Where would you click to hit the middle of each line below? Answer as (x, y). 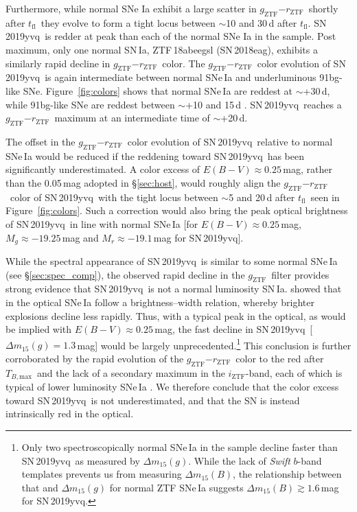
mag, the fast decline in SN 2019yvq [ (234, 329)
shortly (323, 8)
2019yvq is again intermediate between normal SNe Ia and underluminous (161, 77)
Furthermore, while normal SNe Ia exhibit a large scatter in (131, 8)
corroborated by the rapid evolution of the (95, 358)
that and (40, 487)
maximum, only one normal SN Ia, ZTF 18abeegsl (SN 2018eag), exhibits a (162, 49)
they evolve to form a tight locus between (128, 22)
